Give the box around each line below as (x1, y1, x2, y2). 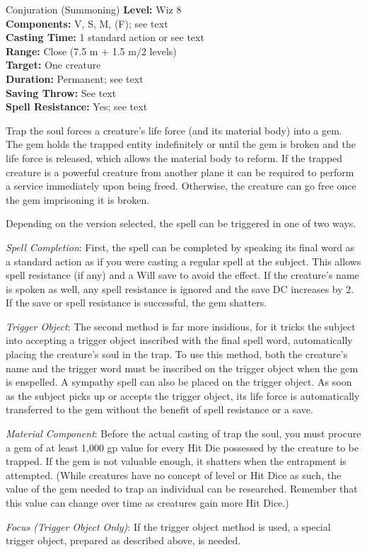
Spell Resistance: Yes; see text (6, 99, 148, 114)
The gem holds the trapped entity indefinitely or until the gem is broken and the (6, 137, 356, 151)
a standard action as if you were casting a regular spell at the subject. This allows (6, 253, 361, 268)
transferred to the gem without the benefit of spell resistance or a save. (6, 402, 313, 417)
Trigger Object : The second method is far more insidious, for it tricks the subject (6, 318, 356, 333)
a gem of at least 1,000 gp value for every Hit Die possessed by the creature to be (6, 439, 359, 454)
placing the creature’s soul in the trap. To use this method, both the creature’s (6, 347, 348, 362)
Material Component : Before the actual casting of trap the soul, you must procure (6, 426, 361, 441)
